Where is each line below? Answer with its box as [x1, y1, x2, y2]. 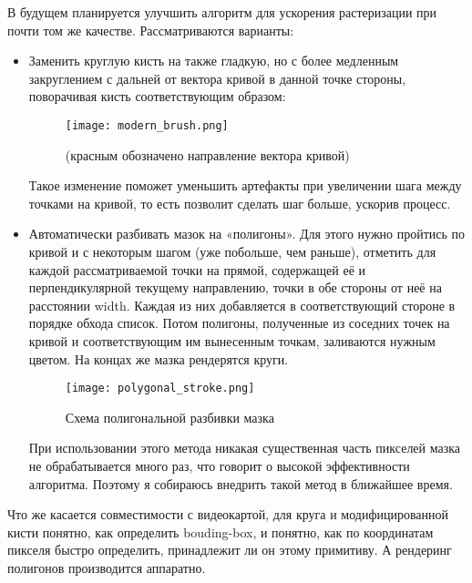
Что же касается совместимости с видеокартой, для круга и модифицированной [7, 505, 449, 524]
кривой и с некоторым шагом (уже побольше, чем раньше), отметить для [28, 242, 436, 261]
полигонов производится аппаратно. [7, 557, 206, 577]
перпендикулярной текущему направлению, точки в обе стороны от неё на [28, 278, 442, 297]
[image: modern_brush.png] [65, 118, 229, 132]
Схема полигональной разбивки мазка [65, 407, 274, 426]
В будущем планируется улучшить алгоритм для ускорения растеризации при [7, 3, 437, 21]
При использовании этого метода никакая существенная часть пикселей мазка [28, 438, 461, 457]
